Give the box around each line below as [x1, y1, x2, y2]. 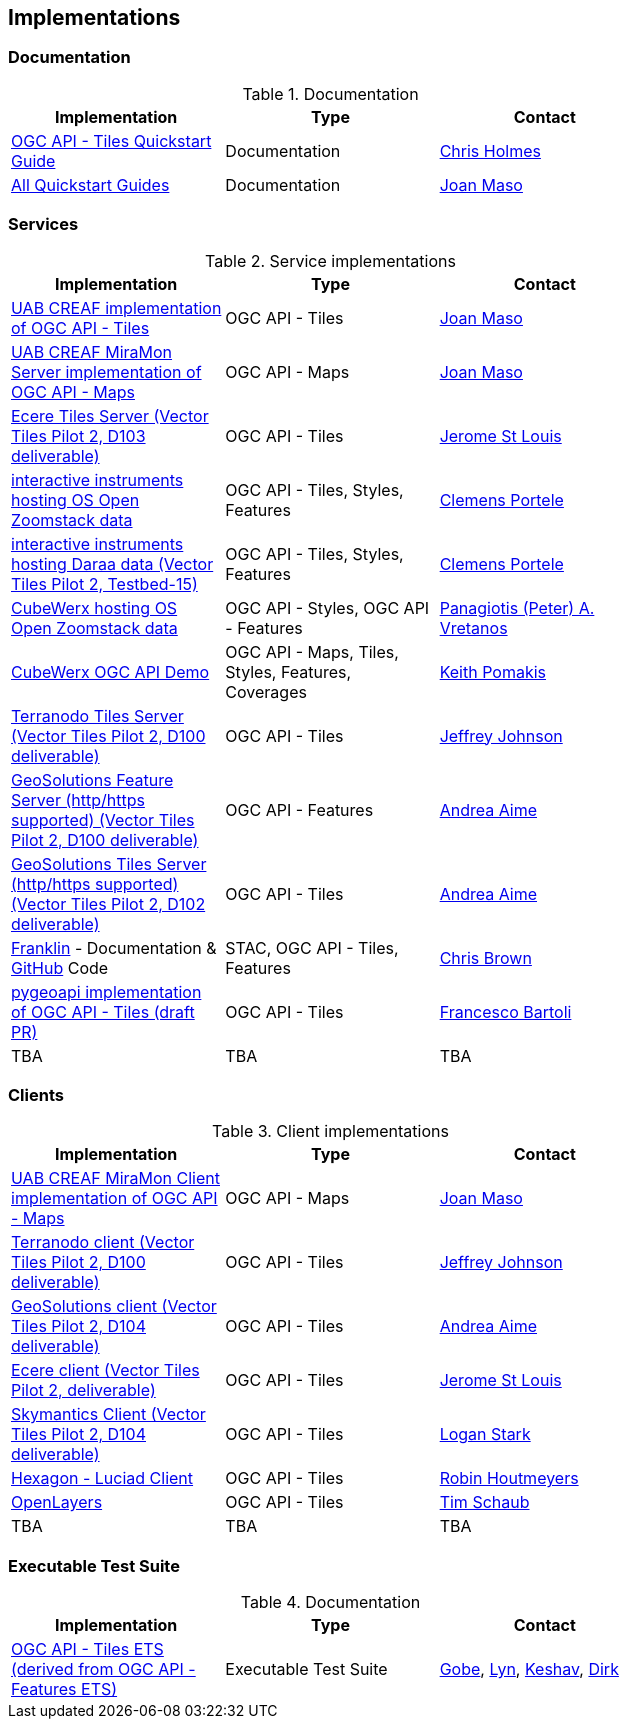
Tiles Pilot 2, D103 [11, 425, 146, 446]
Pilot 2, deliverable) [11, 1380, 156, 1401]
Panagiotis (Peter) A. [439, 597, 595, 618]
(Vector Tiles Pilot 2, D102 [11, 893, 206, 914]
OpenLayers [11, 1492, 103, 1513]
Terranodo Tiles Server [11, 705, 184, 726]
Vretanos [439, 617, 508, 638]
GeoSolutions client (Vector [11, 1296, 217, 1317]
